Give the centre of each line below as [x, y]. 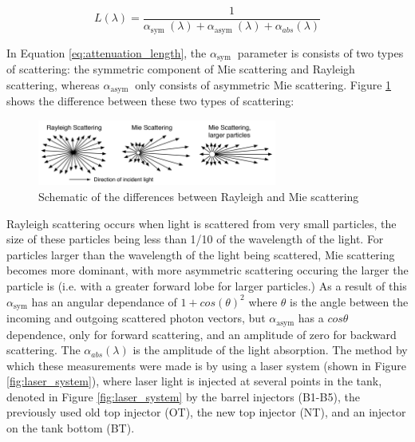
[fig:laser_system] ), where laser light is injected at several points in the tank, [194, 381]
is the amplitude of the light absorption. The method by [270, 350]
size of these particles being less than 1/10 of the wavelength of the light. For [195, 239]
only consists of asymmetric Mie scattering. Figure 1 [263, 84]
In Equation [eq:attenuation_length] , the [107, 52]
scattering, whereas [53, 84]
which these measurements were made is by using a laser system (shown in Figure [207, 365]
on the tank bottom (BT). [71, 428]
